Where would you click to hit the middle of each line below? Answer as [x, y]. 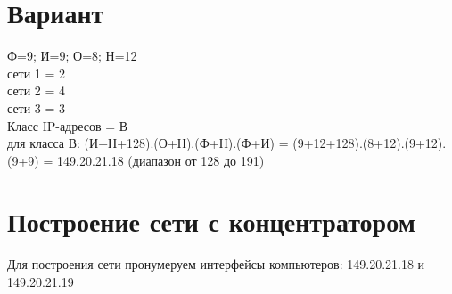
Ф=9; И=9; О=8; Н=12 [72, 56]
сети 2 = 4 [37, 90]
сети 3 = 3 [37, 107]
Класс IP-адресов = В [68, 125]
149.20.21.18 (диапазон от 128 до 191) [160, 160]
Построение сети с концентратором [211, 221]
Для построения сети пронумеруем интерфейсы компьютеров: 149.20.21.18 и [216, 264]
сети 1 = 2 [37, 73]
